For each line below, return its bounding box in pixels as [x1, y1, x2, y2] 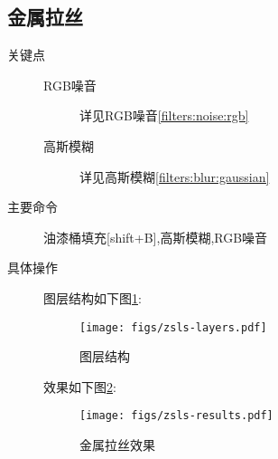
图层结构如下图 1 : [43, 288, 142, 307]
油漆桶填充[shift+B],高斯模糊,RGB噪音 [43, 227, 268, 246]
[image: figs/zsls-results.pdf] [79, 409, 273, 423]
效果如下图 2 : [43, 377, 116, 396]
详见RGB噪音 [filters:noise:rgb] [79, 106, 249, 125]
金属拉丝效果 [79, 435, 155, 454]
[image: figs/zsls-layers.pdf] [79, 320, 267, 334]
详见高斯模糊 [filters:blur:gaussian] [79, 167, 270, 186]
